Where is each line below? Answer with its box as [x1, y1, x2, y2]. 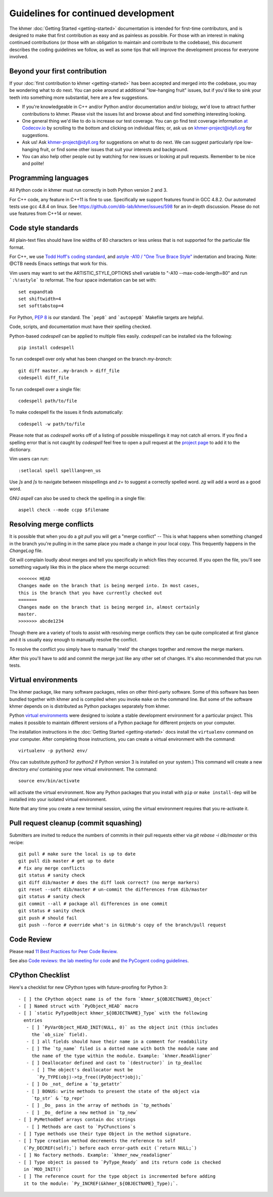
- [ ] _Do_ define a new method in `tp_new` [26, 1109, 139, 1115]
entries [23, 1017, 42, 1023]
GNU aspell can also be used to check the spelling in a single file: [9, 495, 146, 501]
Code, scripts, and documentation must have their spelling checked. [9, 323, 152, 330]
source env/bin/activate [18, 778, 80, 784]
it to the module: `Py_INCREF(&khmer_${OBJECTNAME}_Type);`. [23, 1180, 178, 1186]
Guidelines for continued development [9, 8, 174, 19]
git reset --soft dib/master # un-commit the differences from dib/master [18, 887, 208, 892]
